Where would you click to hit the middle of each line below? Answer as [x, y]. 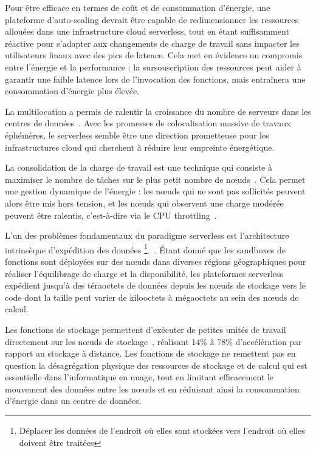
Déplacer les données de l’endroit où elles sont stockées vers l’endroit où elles [162, 430]
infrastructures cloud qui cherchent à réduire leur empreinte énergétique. [140, 147]
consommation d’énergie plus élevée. [72, 91]
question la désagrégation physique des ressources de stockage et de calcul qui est [156, 365]
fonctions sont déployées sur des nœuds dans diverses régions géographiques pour [156, 261]
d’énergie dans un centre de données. [73, 401]
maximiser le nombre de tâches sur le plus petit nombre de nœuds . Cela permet [155, 179]
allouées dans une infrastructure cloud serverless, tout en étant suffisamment [147, 31]
